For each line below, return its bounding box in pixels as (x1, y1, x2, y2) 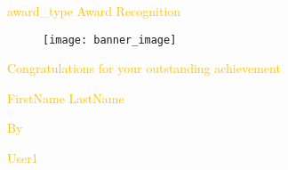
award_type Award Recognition (7, 2, 181, 20)
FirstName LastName (7, 88, 124, 107)
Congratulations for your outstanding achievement (7, 59, 281, 77)
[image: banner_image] (43, 33, 177, 46)
